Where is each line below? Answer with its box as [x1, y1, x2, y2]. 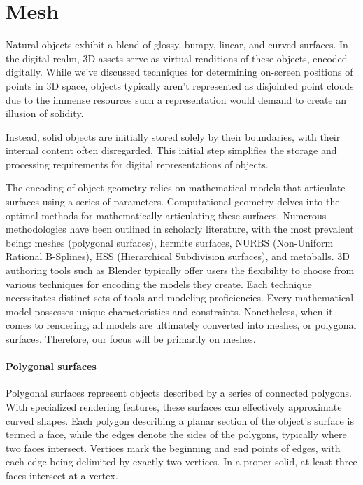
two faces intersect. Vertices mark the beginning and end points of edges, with [6, 440, 341, 455]
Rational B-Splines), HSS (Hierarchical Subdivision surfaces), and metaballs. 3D [6, 249, 350, 264]
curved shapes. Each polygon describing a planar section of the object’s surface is [6, 413, 354, 428]
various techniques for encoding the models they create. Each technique [6, 276, 312, 291]
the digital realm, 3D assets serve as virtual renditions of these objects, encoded [6, 50, 348, 65]
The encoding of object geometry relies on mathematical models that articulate [6, 180, 346, 195]
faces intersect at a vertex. [6, 467, 118, 482]
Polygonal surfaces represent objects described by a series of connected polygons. [6, 385, 352, 400]
